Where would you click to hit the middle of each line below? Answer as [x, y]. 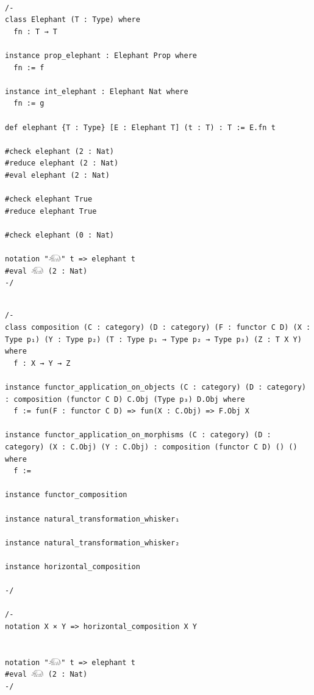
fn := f [29, 67]
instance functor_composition [66, 495]
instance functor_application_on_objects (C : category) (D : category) [155, 387]
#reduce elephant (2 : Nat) [62, 163]
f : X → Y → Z [42, 363]
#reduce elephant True [51, 211]
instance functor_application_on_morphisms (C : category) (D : [138, 435]
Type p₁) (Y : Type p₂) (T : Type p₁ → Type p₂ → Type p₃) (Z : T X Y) [153, 339]
